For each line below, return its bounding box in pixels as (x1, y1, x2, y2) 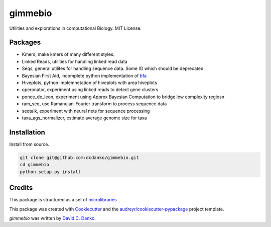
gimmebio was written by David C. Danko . (9, 215, 96, 221)
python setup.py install (20, 169, 81, 175)
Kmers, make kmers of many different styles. (22, 51, 115, 57)
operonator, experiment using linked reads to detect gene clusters (22, 87, 159, 93)
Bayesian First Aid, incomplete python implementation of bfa (22, 72, 147, 79)
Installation (9, 128, 45, 136)
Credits (9, 184, 33, 192)
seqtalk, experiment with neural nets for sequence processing (22, 108, 150, 114)
